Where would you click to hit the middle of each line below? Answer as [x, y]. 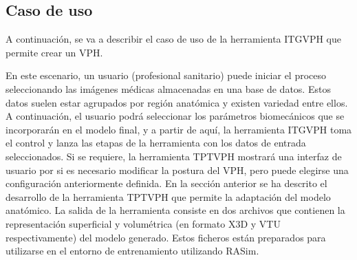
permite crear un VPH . [54, 52]
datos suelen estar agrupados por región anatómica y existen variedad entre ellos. [177, 102]
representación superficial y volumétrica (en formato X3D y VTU [143, 223]
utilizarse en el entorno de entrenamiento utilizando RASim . [132, 251]
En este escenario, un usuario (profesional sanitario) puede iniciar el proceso [166, 75]
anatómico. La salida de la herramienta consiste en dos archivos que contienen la [175, 210]
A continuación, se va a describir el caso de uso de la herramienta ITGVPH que [173, 39]
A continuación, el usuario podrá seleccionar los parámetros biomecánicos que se [175, 116]
